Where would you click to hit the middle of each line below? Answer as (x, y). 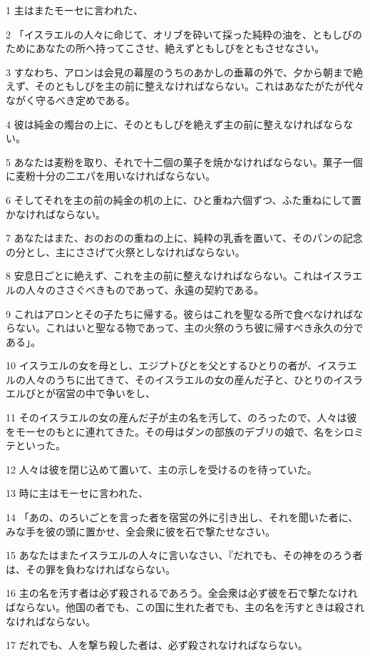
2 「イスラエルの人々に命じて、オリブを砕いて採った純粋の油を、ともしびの (184, 34)
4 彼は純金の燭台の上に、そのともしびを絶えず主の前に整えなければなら (175, 124)
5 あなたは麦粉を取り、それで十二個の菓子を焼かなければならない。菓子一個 (184, 162)
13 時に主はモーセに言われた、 (77, 493)
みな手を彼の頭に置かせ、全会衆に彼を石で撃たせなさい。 (140, 531)
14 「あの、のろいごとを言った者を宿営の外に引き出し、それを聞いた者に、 (182, 517)
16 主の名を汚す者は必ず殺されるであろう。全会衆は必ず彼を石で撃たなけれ (182, 593)
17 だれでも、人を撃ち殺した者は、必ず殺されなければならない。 (157, 645)
